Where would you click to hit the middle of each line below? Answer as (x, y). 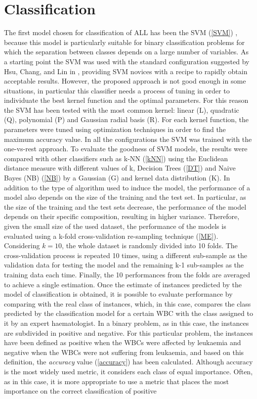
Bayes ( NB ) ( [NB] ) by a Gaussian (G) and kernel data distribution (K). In (117, 178)
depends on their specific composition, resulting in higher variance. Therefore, (122, 216)
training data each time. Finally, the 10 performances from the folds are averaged (127, 274)
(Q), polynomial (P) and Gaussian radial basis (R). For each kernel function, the (127, 119)
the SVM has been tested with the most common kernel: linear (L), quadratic (122, 110)
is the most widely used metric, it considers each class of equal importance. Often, (128, 371)
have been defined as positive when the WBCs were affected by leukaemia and (123, 342)
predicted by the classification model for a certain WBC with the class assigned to (128, 313)
